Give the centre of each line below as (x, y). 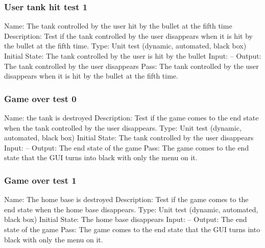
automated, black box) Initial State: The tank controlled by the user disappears (129, 138)
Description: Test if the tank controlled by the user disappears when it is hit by (128, 35)
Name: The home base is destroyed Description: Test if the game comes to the (126, 199)
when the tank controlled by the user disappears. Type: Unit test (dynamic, (123, 127)
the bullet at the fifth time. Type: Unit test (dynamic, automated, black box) (125, 46)
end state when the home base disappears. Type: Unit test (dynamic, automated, (131, 209)
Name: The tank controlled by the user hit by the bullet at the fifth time (118, 26)
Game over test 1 (40, 180)
